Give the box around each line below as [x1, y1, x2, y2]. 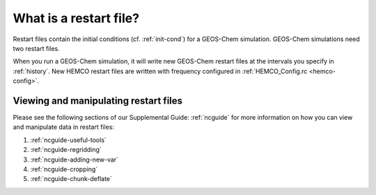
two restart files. [13, 44, 60, 52]
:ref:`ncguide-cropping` [30, 164, 98, 173]
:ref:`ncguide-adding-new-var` [30, 155, 118, 164]
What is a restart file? [13, 10, 139, 26]
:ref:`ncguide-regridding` [30, 146, 102, 154]
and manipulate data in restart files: [13, 123, 115, 132]
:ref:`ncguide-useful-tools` [30, 136, 107, 144]
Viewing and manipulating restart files [13, 95, 183, 107]
